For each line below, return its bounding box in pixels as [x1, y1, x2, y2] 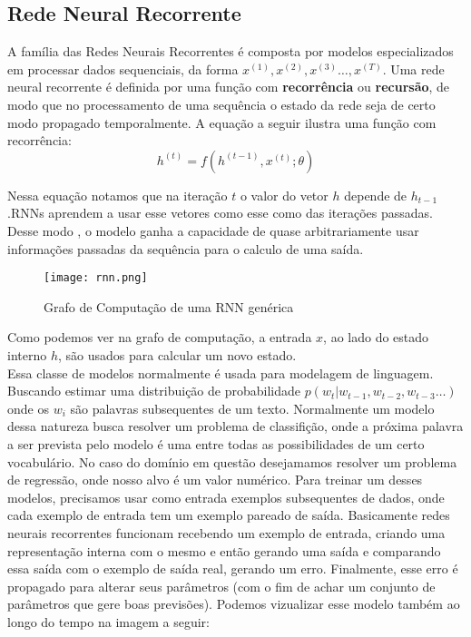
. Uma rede [382, 59, 445, 78]
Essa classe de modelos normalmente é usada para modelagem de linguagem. [7, 363, 434, 382]
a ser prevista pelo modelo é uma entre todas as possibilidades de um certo [7, 434, 425, 453]
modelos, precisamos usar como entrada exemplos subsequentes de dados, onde [7, 487, 445, 506]
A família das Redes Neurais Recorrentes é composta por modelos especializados [7, 42, 454, 61]
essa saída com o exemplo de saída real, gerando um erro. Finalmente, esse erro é [7, 559, 458, 578]
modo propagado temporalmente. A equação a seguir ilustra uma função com [7, 113, 437, 132]
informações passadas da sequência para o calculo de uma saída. [7, 239, 364, 258]
